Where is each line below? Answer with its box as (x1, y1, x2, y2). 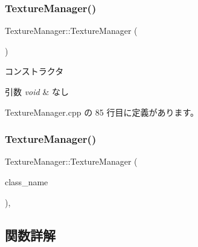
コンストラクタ (5, 65, 64, 77)
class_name (5, 176, 48, 188)
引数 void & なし (5, 85, 69, 97)
